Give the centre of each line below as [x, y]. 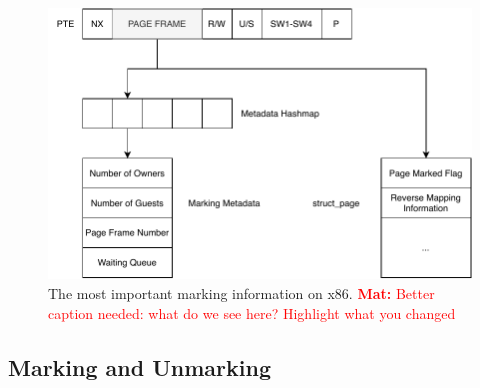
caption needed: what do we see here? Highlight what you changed [252, 312]
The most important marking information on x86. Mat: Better [241, 292]
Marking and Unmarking [139, 366]
